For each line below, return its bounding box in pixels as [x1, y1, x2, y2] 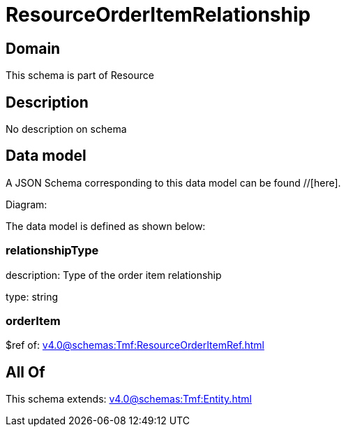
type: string [6, 290, 59, 303]
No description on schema [6, 123, 127, 136]
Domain [6, 39, 61, 57]
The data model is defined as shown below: [6, 219, 206, 232]
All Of [6, 363, 45, 381]
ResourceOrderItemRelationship [6, 3, 311, 27]
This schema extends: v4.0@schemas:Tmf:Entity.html [6, 393, 252, 405]
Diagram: [6, 198, 47, 210]
